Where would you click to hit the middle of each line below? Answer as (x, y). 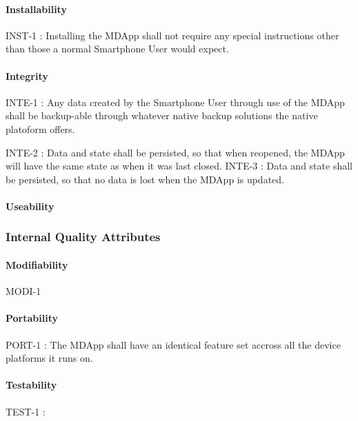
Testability (31, 385)
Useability (30, 206)
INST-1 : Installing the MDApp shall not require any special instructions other (172, 35)
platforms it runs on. (49, 358)
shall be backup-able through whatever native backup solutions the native (162, 115)
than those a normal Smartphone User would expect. (117, 49)
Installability (36, 9)
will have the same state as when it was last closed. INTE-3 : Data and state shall (179, 166)
